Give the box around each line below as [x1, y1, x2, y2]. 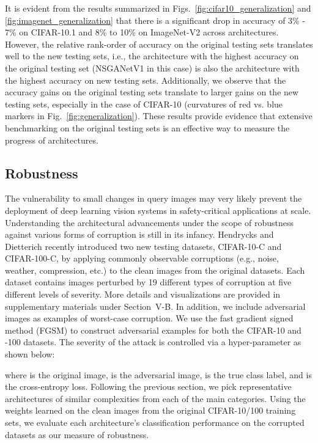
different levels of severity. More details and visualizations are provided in [5, 288, 281, 301]
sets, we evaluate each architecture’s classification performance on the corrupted [5, 416, 305, 429]
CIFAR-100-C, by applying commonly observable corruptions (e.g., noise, [5, 252, 279, 265]
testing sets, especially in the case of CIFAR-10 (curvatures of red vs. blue [5, 97, 283, 110]
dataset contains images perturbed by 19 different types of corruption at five [5, 276, 292, 288]
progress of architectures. [5, 133, 98, 146]
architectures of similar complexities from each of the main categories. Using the [5, 392, 306, 405]
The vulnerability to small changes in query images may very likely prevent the [5, 192, 302, 205]
